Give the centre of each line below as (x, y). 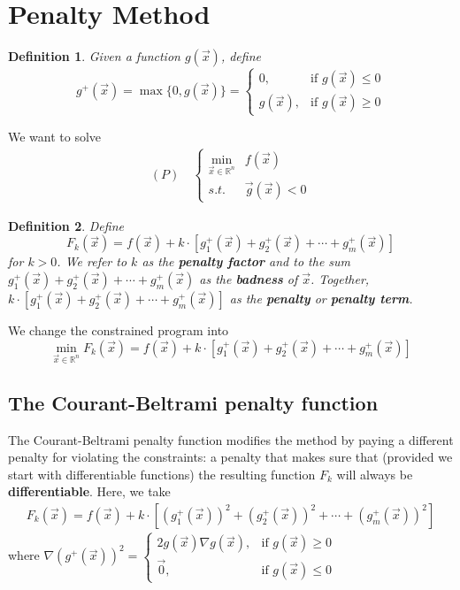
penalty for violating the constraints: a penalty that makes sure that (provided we (230, 457)
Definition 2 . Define (66, 225)
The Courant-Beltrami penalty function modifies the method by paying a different (231, 439)
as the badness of (249, 279)
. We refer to (92, 261)
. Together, (340, 279)
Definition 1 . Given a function (94, 56)
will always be (375, 474)
